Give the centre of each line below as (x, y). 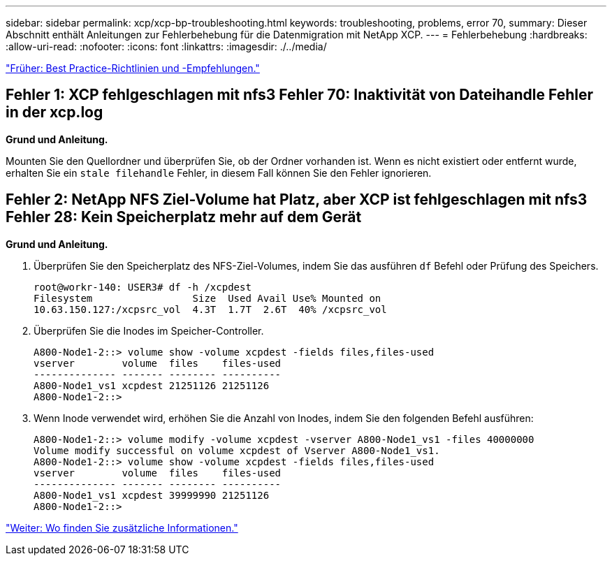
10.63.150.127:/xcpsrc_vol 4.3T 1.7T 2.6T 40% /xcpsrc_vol (210, 309)
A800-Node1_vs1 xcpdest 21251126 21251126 (152, 385)
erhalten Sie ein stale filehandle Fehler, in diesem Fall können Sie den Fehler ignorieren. (219, 173)
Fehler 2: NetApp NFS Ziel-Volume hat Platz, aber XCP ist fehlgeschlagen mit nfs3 (297, 200)
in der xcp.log (54, 112)
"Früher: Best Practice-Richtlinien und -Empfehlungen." (133, 68)
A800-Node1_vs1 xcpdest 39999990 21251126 (152, 495)
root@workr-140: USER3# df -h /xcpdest (143, 287)
